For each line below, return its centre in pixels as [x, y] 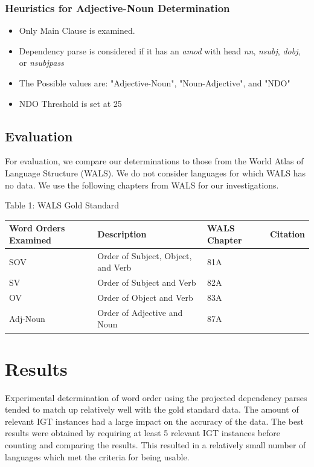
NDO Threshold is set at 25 [70, 103]
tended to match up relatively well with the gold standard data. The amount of [152, 409]
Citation [287, 234]
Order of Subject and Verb [147, 282]
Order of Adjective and [140, 312]
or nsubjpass [41, 63]
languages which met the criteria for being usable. [97, 456]
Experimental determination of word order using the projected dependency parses [156, 397]
